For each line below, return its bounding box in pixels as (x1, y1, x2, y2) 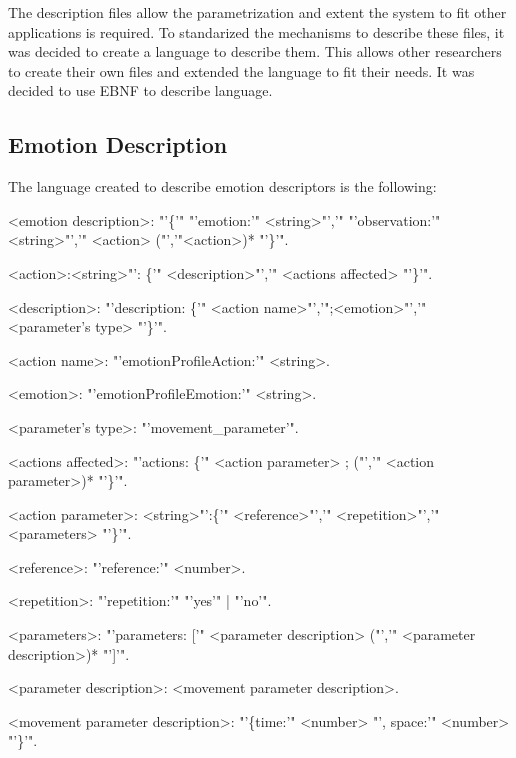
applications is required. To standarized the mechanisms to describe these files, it (8, 21, 505, 42)
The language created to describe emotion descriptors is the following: (8, 176, 437, 197)
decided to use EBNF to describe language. (8, 80, 273, 101)
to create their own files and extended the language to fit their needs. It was (8, 60, 475, 81)
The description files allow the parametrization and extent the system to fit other (8, 2, 507, 22)
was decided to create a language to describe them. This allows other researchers (8, 41, 502, 62)
